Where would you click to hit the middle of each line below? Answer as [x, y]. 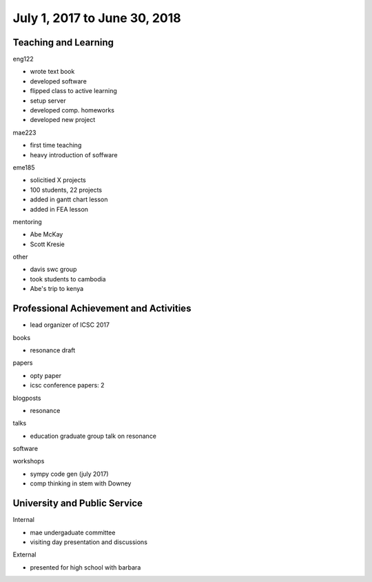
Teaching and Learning [63, 42]
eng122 [23, 59]
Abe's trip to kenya [57, 289]
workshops [29, 461]
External [24, 554]
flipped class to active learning [73, 91]
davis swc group [53, 270]
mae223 [25, 132]
